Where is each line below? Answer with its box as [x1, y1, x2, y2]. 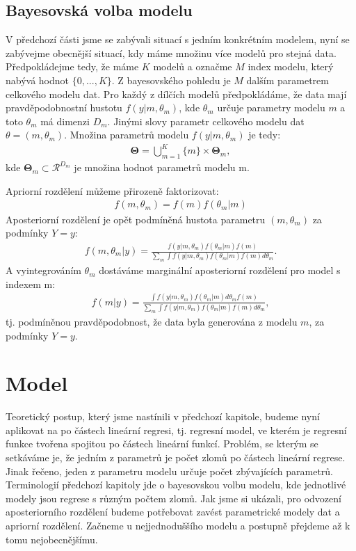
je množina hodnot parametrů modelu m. [74, 160, 250, 175]
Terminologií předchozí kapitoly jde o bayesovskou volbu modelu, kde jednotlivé [6, 477, 346, 492]
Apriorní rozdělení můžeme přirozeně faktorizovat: [6, 183, 219, 198]
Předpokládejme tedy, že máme [6, 59, 139, 74]
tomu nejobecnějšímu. [6, 532, 98, 546]
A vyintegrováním [6, 263, 81, 278]
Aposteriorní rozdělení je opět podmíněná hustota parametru [6, 211, 266, 226]
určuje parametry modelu [217, 100, 325, 115]
